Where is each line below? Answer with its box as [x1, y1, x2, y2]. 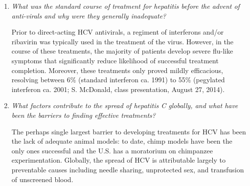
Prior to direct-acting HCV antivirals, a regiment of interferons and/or [11, 27, 224, 37]
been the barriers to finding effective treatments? [11, 110, 156, 120]
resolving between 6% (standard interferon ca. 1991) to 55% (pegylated [11, 74, 225, 85]
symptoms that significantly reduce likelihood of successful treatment [11, 55, 219, 65]
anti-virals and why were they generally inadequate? [11, 10, 166, 20]
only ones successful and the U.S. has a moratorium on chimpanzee [11, 145, 213, 155]
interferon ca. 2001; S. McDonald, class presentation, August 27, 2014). [11, 84, 225, 94]
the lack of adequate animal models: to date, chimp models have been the [11, 136, 232, 146]
